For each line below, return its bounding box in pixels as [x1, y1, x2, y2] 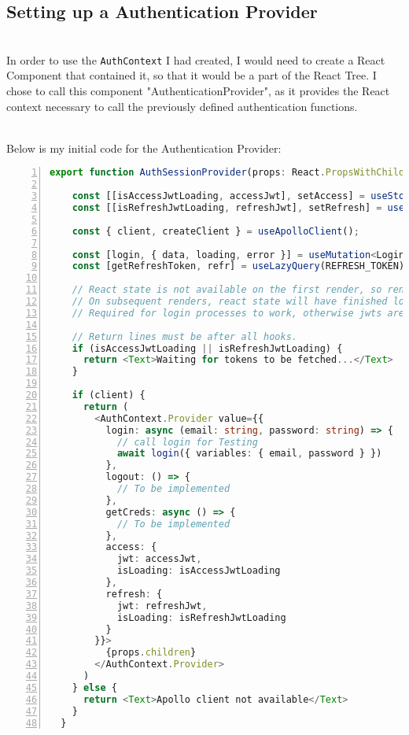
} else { [72, 681, 117, 693]
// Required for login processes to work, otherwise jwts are [72, 307, 405, 319]
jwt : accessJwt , [116, 553, 202, 565]
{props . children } [105, 647, 197, 659]
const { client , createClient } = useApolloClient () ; [72, 225, 359, 237]
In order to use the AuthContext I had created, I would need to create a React [6, 51, 385, 68]
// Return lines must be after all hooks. [72, 331, 297, 342]
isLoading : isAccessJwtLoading [116, 565, 281, 577]
